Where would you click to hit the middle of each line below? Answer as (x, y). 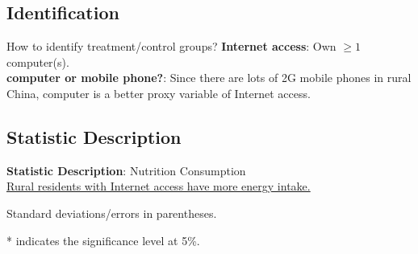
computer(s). (38, 61)
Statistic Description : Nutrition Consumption (126, 170)
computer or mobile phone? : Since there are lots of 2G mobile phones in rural (209, 78)
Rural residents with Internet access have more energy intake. (159, 186)
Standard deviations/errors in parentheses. (112, 213)
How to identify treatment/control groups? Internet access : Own (171, 46)
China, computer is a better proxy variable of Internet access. (159, 93)
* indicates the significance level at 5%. (103, 240)
